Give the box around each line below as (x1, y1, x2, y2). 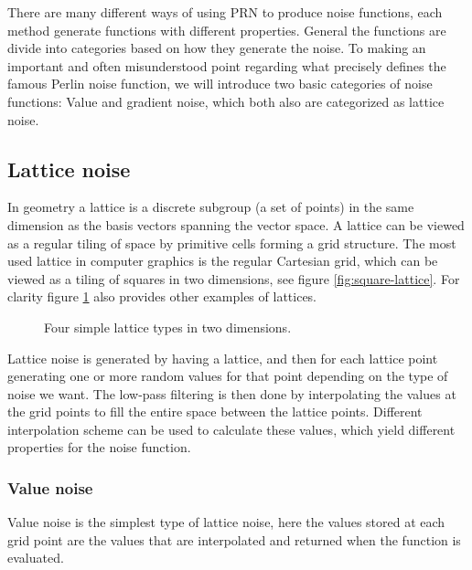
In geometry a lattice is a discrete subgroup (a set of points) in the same (7, 197, 414, 216)
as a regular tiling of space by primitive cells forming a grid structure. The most (7, 233, 456, 252)
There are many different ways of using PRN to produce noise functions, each (7, 3, 443, 21)
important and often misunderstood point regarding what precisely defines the (7, 56, 446, 75)
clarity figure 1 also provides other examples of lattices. (7, 287, 317, 306)
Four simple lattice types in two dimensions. (44, 317, 292, 336)
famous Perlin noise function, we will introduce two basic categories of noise (7, 74, 433, 93)
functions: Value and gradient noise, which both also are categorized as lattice (7, 91, 445, 111)
